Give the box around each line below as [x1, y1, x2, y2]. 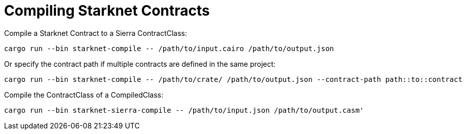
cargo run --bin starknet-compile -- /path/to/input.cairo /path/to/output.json [4, 44, 334, 53]
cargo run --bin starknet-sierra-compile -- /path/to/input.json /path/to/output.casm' [4, 106, 364, 114]
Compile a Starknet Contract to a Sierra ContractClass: [4, 28, 188, 37]
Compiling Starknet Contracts [4, 2, 210, 19]
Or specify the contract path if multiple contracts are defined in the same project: [4, 59, 276, 68]
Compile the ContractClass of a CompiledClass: [4, 90, 164, 99]
